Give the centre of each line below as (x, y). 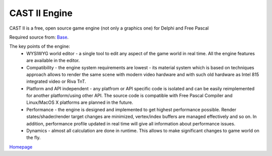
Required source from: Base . (39, 37)
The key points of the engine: (40, 46)
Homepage (21, 147)
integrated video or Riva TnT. (56, 82)
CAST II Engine (41, 13)
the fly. (33, 137)
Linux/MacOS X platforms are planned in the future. (80, 102)
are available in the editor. (53, 61)
